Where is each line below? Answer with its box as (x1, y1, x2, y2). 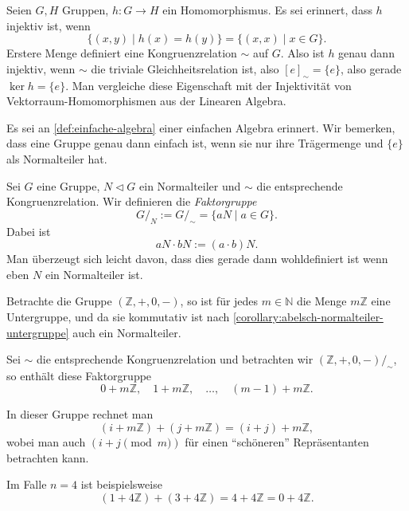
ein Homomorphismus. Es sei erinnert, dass (162, 2, 372, 18)
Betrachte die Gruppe (6, 293, 112, 309)
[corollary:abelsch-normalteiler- (232, 308, 384, 324)
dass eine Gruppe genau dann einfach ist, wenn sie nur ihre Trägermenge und (6, 135, 384, 151)
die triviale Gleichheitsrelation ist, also (91, 60, 279, 77)
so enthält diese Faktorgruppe (6, 367, 152, 383)
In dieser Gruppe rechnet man (6, 406, 154, 423)
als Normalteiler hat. (6, 150, 107, 167)
